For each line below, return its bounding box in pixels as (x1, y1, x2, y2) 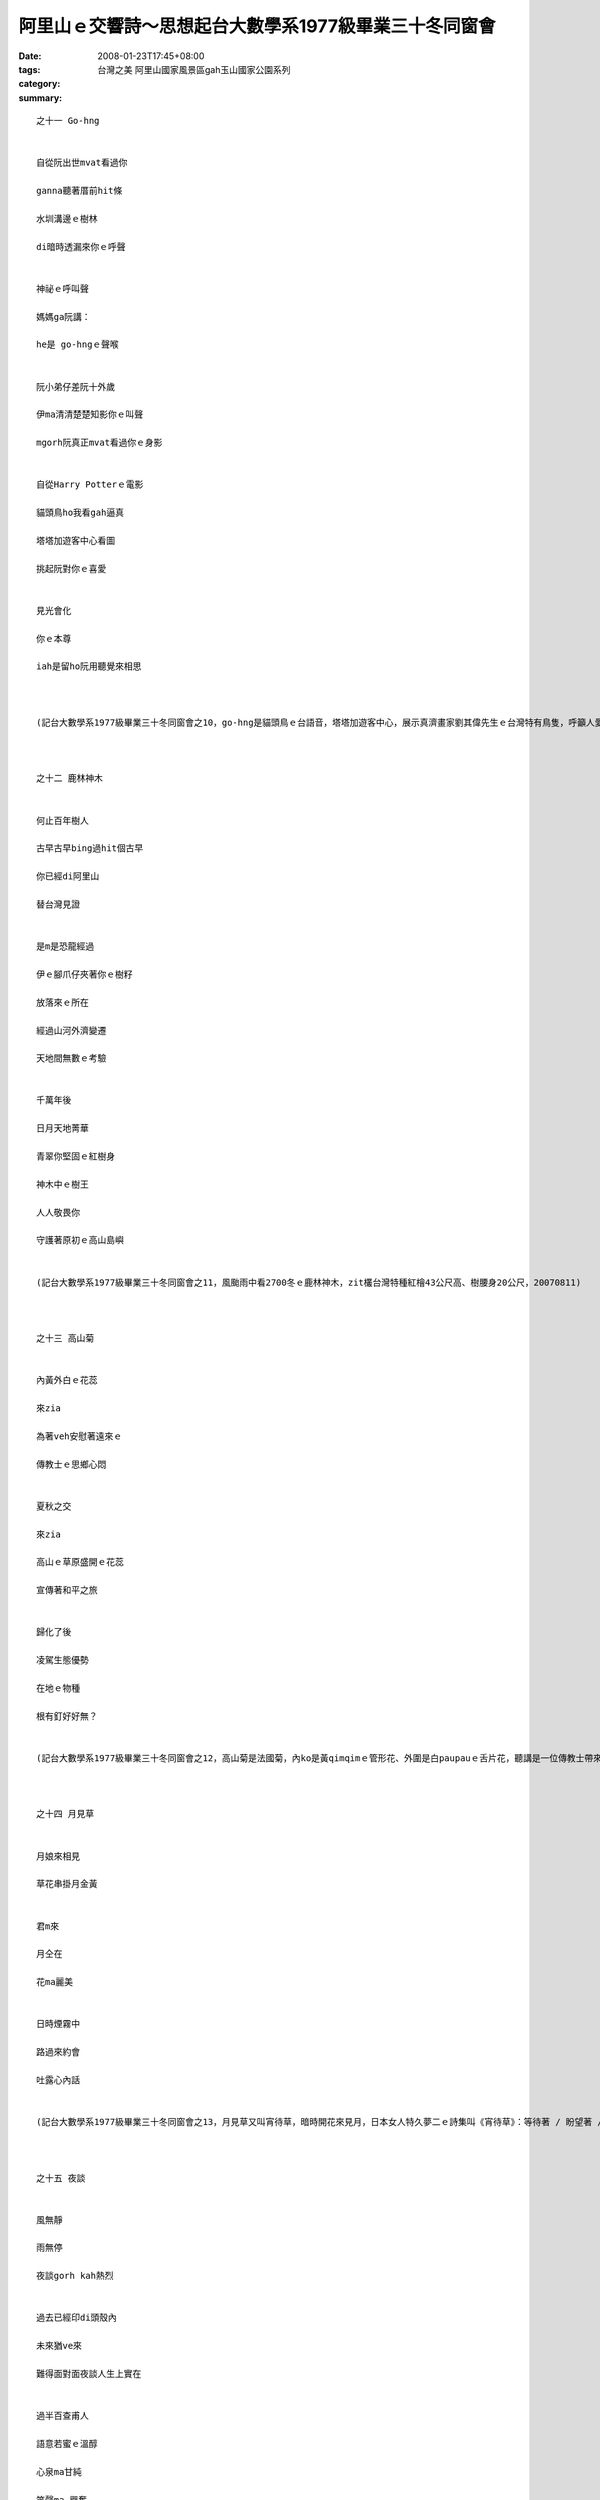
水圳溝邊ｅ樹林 (36, 213, 98, 224)
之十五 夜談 (36, 2172, 86, 2184)
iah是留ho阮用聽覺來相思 (36, 661, 142, 672)
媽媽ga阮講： (36, 311, 91, 322)
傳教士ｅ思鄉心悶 (36, 1458, 107, 1470)
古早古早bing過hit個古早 (36, 843, 144, 854)
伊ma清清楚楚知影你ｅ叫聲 (36, 409, 144, 420)
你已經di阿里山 (36, 871, 100, 882)
